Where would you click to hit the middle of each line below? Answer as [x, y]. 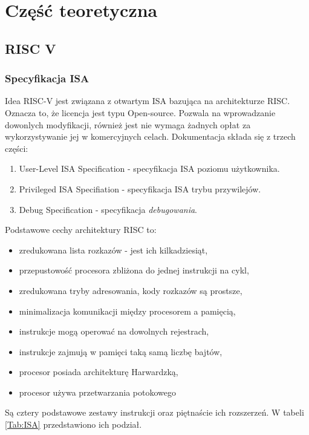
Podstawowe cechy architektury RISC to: [81, 230]
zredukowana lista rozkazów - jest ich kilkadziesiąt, [113, 250]
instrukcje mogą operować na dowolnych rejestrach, [114, 331]
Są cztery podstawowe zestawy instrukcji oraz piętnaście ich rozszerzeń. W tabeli [154, 412]
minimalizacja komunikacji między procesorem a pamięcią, [127, 311]
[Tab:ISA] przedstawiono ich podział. [73, 424]
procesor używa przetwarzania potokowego [98, 392]
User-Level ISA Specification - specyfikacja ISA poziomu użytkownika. [149, 168]
